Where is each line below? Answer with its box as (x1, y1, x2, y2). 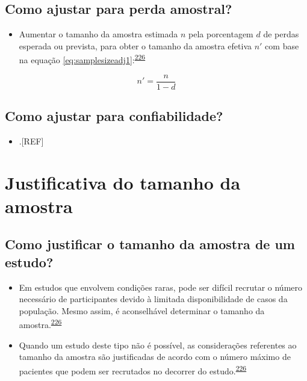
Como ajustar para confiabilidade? (5, 107, 223, 125)
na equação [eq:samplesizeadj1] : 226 (19, 52, 146, 66)
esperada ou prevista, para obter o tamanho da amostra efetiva (19, 39, 252, 52)
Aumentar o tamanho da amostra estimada (19, 28, 178, 40)
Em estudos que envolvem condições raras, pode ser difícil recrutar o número (19, 280, 303, 293)
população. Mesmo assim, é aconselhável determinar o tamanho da (19, 304, 265, 317)
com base (265, 39, 299, 52)
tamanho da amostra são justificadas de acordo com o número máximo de (19, 350, 291, 363)
